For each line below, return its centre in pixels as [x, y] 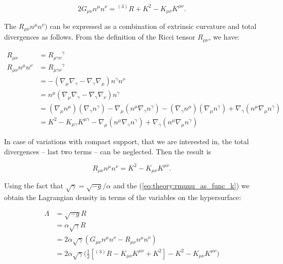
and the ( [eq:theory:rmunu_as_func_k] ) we [181, 186]
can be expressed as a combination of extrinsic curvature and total [153, 26]
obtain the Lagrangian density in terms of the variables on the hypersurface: [123, 197]
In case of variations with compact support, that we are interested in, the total [127, 141]
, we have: [224, 37]
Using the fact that [34, 186]
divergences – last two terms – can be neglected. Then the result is [108, 151]
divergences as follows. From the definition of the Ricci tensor [100, 37]
